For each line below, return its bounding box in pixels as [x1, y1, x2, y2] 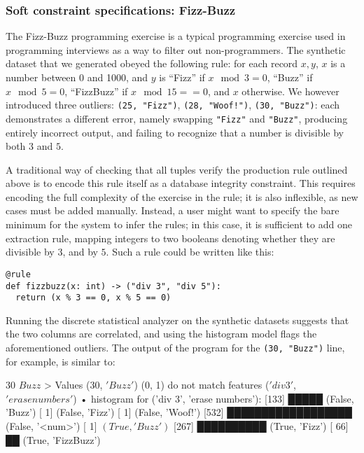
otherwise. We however [241, 83, 339, 98]
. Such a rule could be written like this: [106, 244, 274, 259]
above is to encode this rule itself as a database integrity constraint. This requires [6, 176, 356, 190]
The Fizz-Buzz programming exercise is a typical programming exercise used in [6, 29, 346, 43]
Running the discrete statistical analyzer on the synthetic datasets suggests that [6, 312, 349, 327]
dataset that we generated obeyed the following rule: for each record [6, 56, 298, 71]
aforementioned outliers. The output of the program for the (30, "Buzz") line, [6, 340, 345, 354]
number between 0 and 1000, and [6, 70, 148, 84]
